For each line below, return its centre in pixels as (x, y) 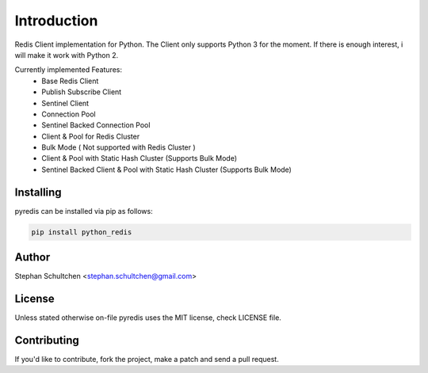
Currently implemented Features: (69, 70)
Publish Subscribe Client (82, 92)
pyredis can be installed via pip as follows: (84, 211)
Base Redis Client (70, 81)
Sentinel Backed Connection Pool (96, 125)
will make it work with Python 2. (67, 55)
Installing (38, 192)
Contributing (47, 340)
